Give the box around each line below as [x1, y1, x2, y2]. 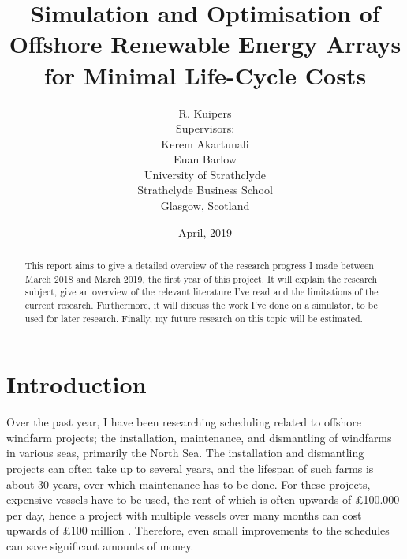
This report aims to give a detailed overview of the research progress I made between [24, 259, 374, 272]
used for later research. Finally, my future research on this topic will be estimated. [24, 311, 363, 325]
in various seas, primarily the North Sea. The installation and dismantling [6, 445, 364, 461]
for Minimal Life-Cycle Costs [43, 58, 367, 91]
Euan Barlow [174, 151, 237, 167]
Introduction [6, 368, 147, 400]
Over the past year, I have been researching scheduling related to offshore [6, 414, 362, 430]
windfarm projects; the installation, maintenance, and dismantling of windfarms [6, 429, 392, 445]
